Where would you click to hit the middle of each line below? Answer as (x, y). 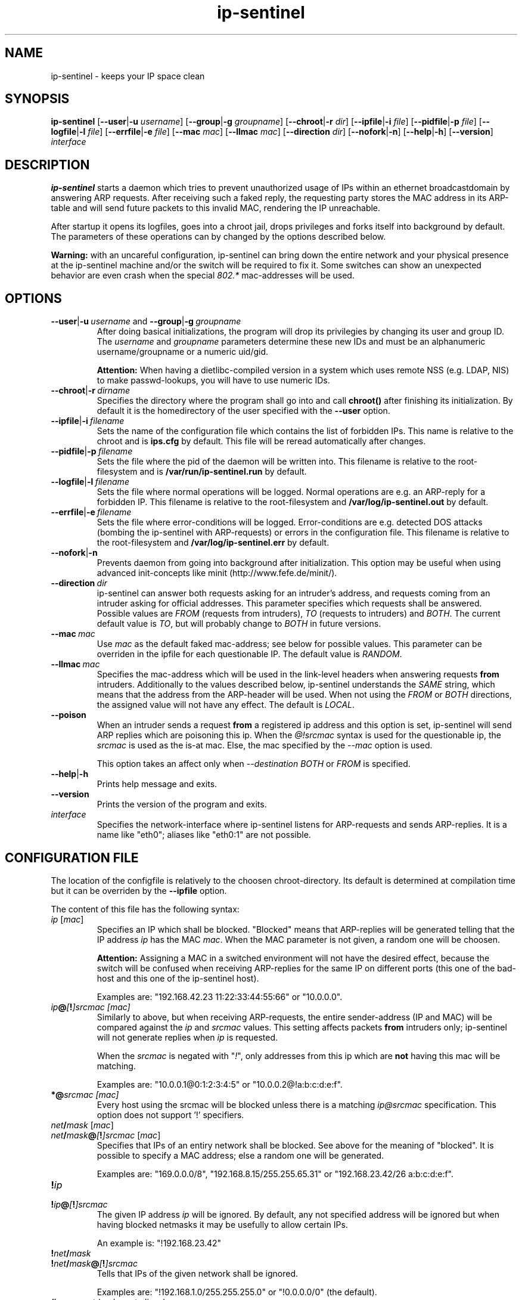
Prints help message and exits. (157, 784)
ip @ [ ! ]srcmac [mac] (91, 1007)
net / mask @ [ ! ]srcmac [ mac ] (106, 1135)
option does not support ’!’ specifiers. (170, 1115)
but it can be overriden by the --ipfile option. (139, 890)
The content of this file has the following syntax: (145, 909)
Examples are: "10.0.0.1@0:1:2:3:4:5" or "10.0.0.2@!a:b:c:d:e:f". (220, 1084)
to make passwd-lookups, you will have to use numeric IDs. (213, 380)
